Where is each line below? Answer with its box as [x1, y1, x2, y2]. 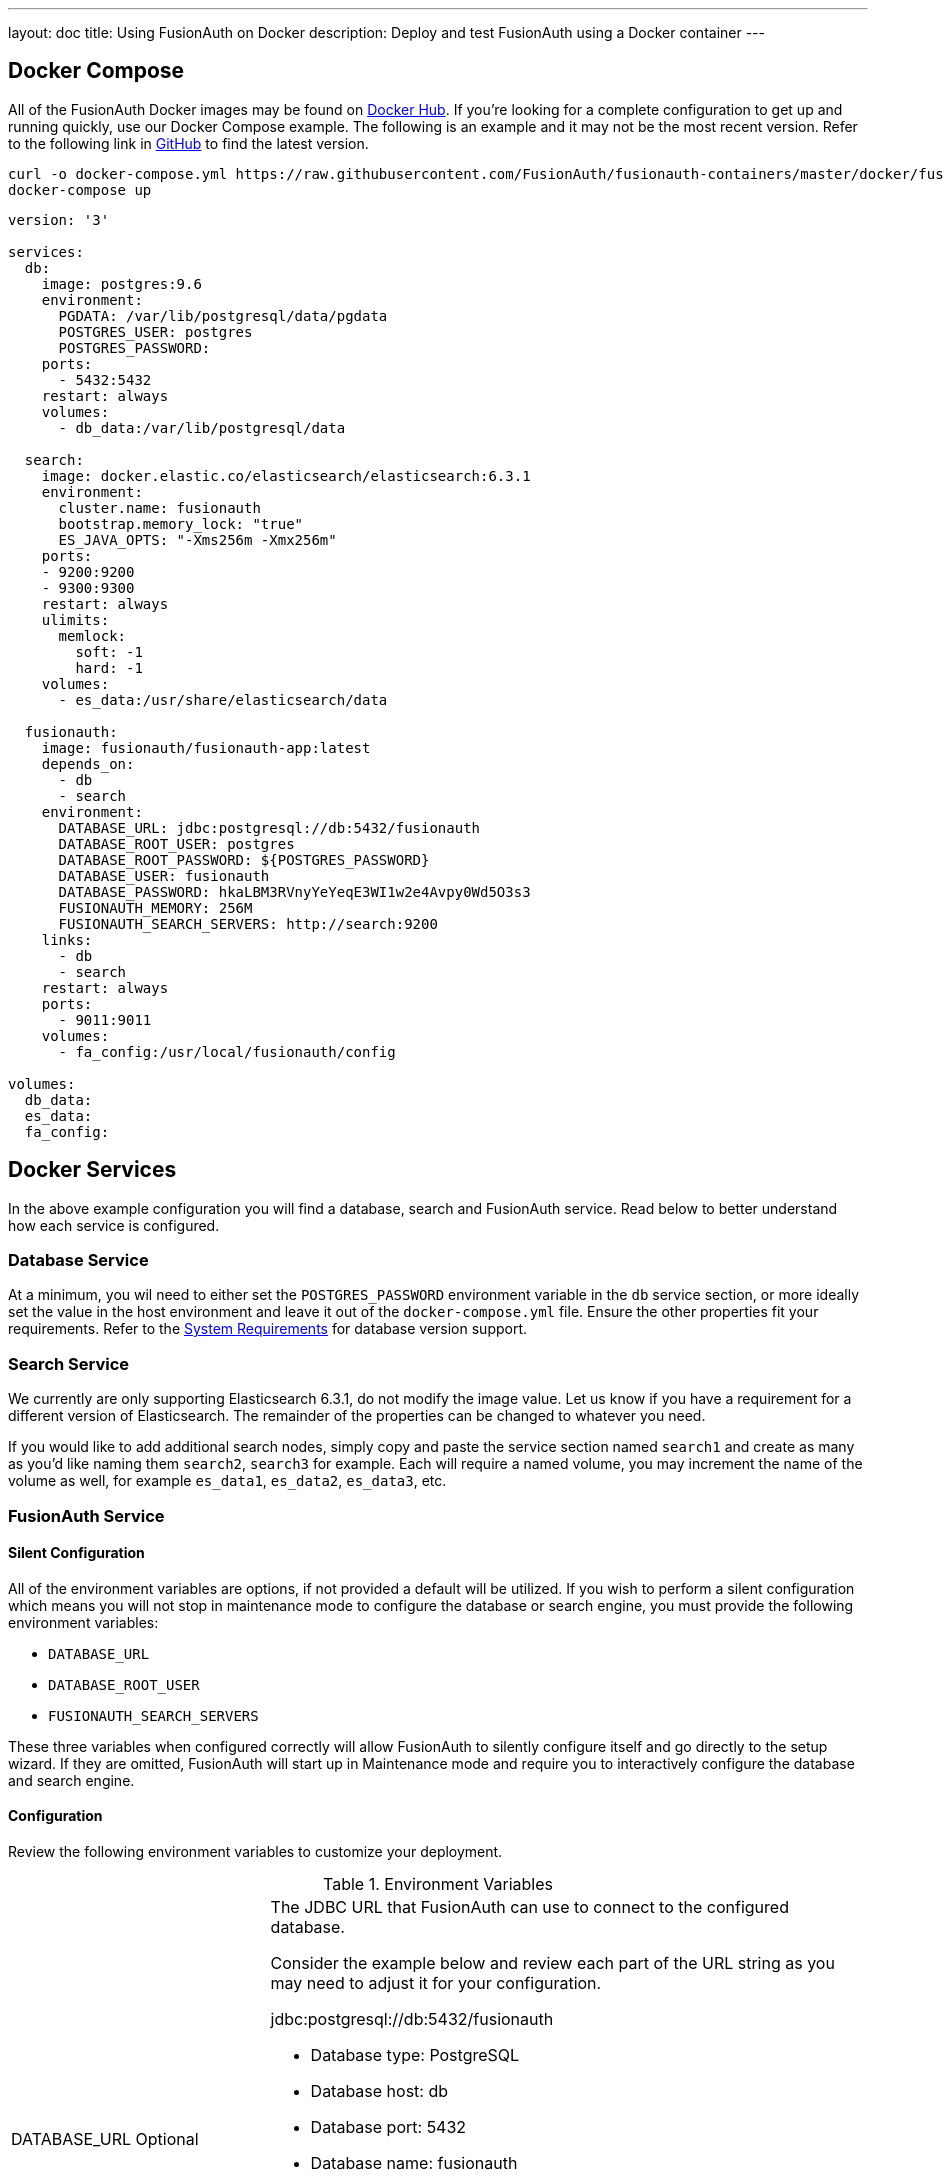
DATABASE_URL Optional [11, 2129, 199, 2149]
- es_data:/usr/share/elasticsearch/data [58, 691, 388, 708]
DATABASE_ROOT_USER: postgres [58, 835, 295, 852]
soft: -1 [75, 643, 143, 660]
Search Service [8, 1353, 130, 1374]
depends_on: [41, 755, 135, 772]
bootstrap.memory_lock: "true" [58, 515, 304, 532]
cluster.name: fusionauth [58, 499, 261, 516]
